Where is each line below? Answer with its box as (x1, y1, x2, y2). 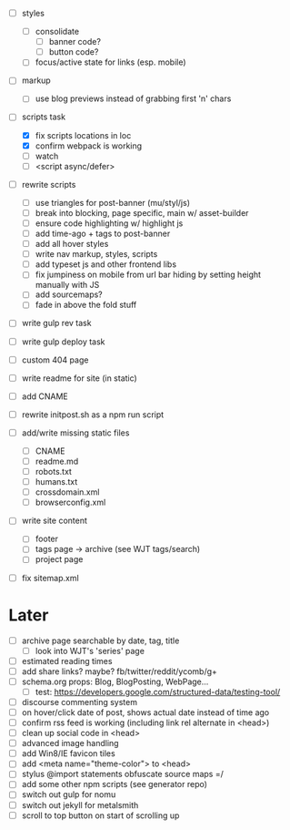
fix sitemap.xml (21, 572, 79, 583)
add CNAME (21, 391, 69, 402)
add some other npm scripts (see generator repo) (21, 779, 208, 790)
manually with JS (35, 280, 100, 291)
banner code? (48, 36, 102, 47)
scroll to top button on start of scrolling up (21, 810, 180, 821)
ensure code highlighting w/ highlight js (35, 218, 184, 229)
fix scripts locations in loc (35, 129, 132, 140)
